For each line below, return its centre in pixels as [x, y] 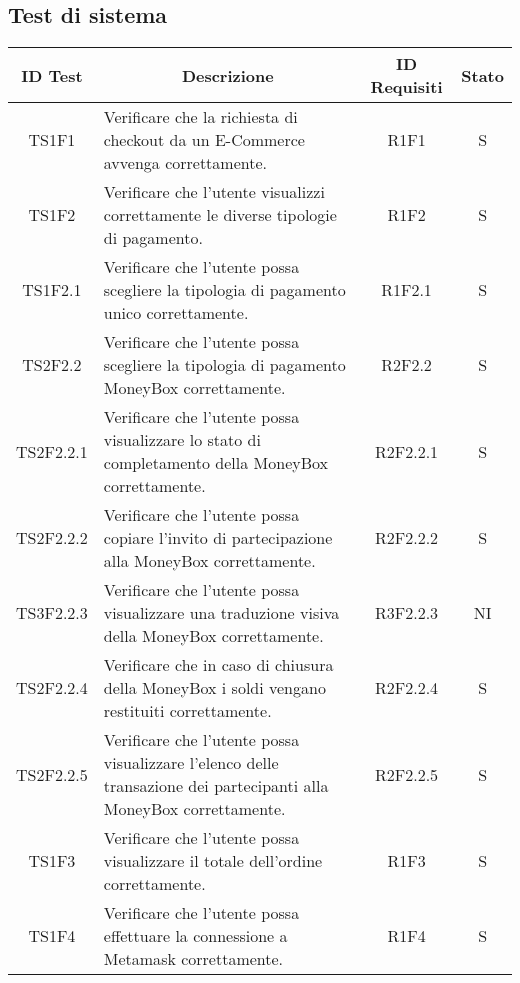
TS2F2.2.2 [52, 538]
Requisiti [406, 87]
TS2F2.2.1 [52, 451]
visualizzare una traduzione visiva [221, 613]
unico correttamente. [176, 313]
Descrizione [227, 75]
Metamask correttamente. [193, 959]
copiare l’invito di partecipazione [218, 538]
